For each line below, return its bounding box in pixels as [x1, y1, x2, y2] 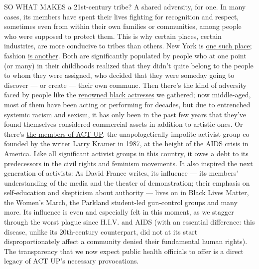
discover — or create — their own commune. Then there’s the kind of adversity [4, 79, 247, 90]
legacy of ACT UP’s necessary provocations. [4, 256, 139, 266]
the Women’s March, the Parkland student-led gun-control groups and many [4, 197, 238, 207]
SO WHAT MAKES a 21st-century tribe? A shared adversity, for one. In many [4, 1, 246, 11]
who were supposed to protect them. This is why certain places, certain [4, 30, 222, 41]
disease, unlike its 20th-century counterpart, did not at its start [4, 226, 198, 237]
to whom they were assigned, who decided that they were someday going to [4, 70, 235, 80]
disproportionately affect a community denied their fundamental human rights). [4, 236, 248, 247]
